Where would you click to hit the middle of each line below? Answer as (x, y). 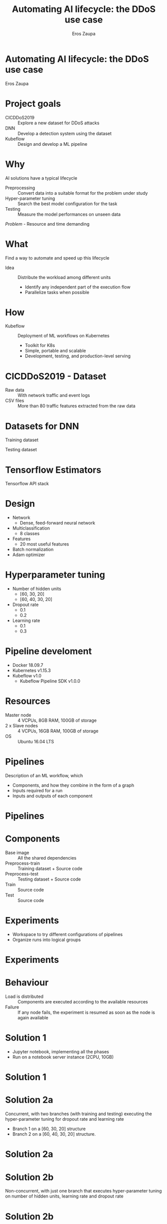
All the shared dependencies (47, 858)
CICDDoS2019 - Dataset (56, 376)
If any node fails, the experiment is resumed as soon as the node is (86, 1012)
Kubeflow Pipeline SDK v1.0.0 (50, 681)
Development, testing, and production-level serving (78, 356)
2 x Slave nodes (22, 726)
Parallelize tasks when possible (57, 292)
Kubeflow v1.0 (27, 676)
